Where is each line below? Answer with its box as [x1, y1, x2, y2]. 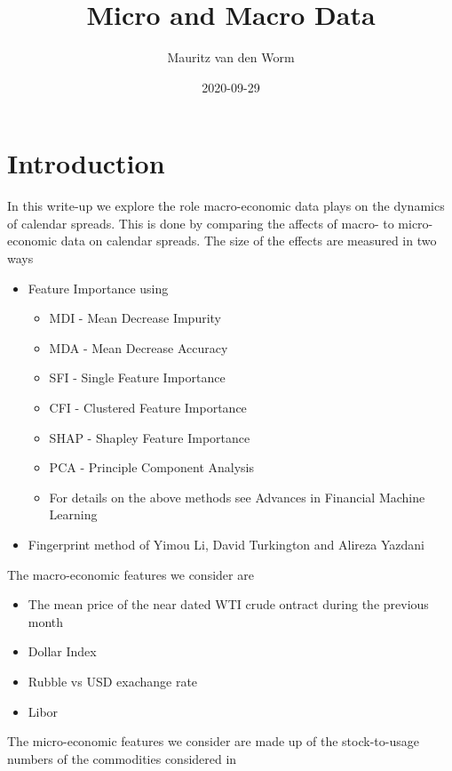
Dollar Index [28, 642, 97, 661]
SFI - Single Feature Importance [49, 368, 226, 387]
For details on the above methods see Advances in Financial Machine [49, 487, 425, 506]
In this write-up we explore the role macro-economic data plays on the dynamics [7, 197, 445, 215]
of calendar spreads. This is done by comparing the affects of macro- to [7, 213, 394, 232]
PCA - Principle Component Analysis [49, 458, 255, 477]
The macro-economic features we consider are [7, 565, 254, 583]
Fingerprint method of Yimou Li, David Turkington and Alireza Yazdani [28, 534, 424, 553]
